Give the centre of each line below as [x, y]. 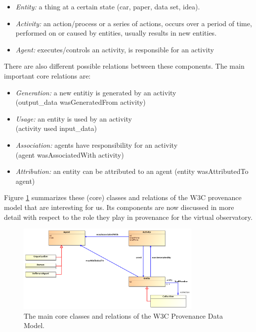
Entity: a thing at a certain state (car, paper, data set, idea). [108, 6]
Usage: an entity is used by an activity [74, 118]
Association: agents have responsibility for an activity [97, 145]
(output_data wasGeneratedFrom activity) [81, 102]
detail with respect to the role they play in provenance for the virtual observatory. [128, 217]
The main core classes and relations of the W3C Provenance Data [123, 315]
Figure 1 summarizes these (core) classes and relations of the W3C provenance [123, 197]
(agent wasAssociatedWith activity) [70, 154]
